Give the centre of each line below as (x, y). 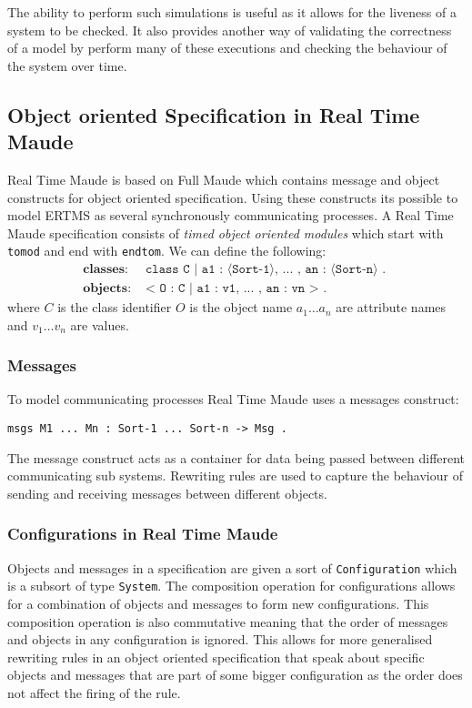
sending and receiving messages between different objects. (167, 493)
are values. (100, 324)
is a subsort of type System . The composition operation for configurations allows (231, 586)
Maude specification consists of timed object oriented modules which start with (226, 233)
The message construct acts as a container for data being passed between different (236, 457)
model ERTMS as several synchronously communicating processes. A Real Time (231, 215)
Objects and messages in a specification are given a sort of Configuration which (232, 567)
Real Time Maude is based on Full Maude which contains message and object (224, 179)
